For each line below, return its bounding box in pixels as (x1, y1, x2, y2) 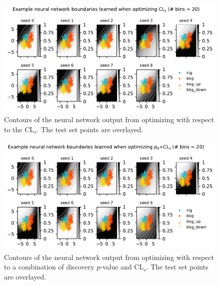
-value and (100, 261, 132, 272)
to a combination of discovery (4, 261, 94, 272)
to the (4, 124, 22, 134)
